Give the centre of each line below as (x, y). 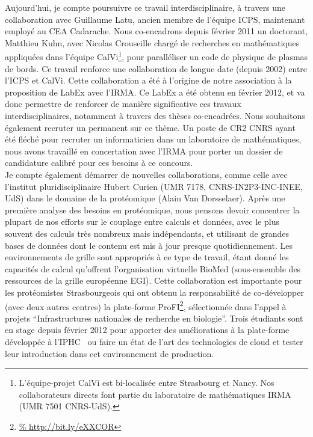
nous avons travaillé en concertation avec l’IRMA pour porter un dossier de (144, 151)
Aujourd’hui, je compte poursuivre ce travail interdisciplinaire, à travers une (145, 7)
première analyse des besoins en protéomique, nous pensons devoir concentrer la (152, 209)
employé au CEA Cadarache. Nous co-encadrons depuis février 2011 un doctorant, (156, 31)
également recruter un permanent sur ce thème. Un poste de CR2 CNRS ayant (150, 127)
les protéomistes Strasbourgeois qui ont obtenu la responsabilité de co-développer (154, 292)
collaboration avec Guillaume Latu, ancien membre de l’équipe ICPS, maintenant (155, 19)
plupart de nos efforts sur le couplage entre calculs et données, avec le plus (142, 222)
